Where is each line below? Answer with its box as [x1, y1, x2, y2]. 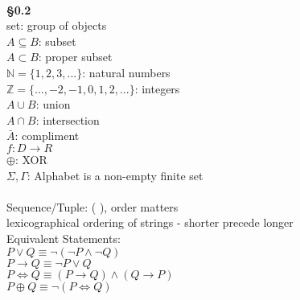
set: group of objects [6, 17, 107, 34]
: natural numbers [82, 64, 171, 80]
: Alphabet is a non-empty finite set [27, 166, 203, 183]
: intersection [35, 111, 100, 128]
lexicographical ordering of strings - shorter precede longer [6, 214, 294, 231]
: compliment [14, 127, 80, 144]
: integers [134, 80, 180, 97]
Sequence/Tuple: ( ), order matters [6, 198, 179, 215]
